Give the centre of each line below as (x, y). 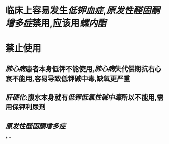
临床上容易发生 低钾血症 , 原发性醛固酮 (83, 10)
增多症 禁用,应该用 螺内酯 (56, 23)
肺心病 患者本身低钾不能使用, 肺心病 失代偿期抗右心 (83, 69)
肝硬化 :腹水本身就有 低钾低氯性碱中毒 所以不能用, (81, 98)
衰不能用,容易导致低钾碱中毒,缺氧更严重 (68, 78)
